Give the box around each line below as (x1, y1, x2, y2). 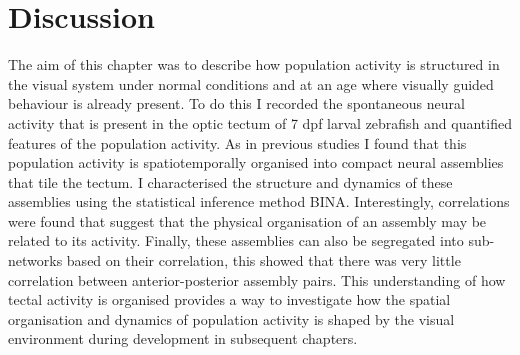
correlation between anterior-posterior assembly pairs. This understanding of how (8, 269, 506, 290)
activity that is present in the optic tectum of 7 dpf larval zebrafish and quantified (8, 112, 512, 133)
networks (8, 250, 63, 271)
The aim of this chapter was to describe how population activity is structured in (8, 54, 500, 75)
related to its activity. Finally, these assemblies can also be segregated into (8, 230, 464, 251)
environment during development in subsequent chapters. (8, 328, 358, 349)
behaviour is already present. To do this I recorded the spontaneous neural (8, 93, 465, 114)
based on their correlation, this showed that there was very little (66, 250, 461, 271)
